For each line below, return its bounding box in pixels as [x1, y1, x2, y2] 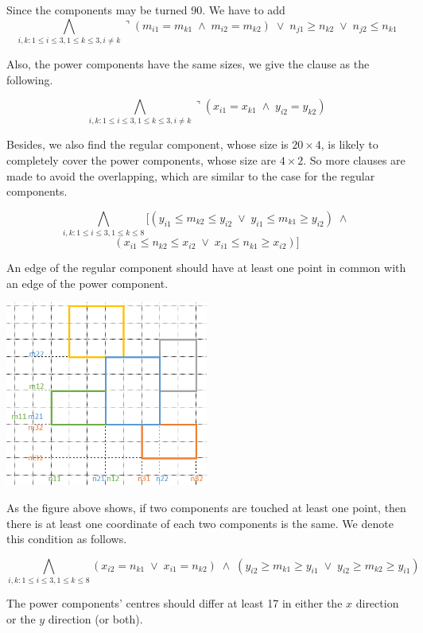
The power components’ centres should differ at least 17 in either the [6, 595, 343, 612]
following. [6, 71, 53, 87]
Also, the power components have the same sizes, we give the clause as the [6, 55, 370, 72]
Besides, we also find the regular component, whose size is [6, 136, 289, 153]
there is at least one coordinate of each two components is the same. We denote [6, 515, 394, 531]
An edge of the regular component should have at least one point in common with [6, 259, 406, 276]
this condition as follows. [6, 530, 127, 547]
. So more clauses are [303, 152, 406, 169]
